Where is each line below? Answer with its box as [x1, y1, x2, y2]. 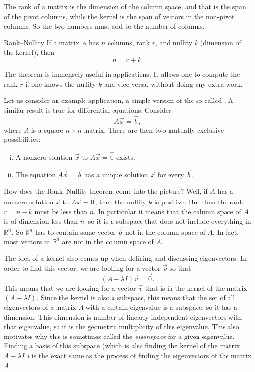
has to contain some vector [35, 227, 116, 237]
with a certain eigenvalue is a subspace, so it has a [85, 302, 237, 312]
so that [170, 262, 191, 272]
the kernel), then [4, 47, 54, 57]
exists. [116, 151, 135, 162]
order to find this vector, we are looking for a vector [4, 262, 161, 272]
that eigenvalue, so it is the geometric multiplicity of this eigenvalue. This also [4, 321, 239, 332]
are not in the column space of [62, 236, 154, 246]
